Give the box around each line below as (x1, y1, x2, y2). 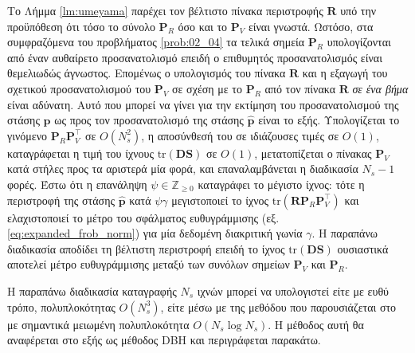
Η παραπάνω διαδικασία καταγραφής (7, 282, 177, 299)
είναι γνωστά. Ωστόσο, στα (248, 18, 374, 34)
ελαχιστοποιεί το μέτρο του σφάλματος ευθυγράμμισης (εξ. (7, 209, 280, 226)
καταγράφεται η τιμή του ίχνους (7, 144, 154, 161)
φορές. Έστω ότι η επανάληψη (7, 175, 147, 192)
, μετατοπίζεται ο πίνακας (254, 144, 372, 161)
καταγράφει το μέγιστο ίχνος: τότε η (198, 175, 365, 192)
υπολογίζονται (327, 33, 391, 50)
